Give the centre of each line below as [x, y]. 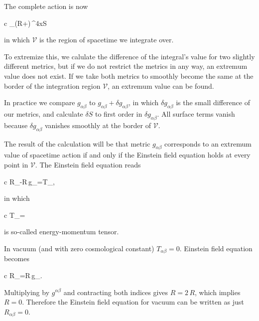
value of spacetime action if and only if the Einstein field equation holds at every [127, 155]
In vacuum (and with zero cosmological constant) [79, 248]
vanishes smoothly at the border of [98, 125]
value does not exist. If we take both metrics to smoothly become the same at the [129, 76]
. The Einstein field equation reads [88, 164]
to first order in [119, 113]
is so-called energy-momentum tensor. [62, 232]
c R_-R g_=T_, [29, 181]
